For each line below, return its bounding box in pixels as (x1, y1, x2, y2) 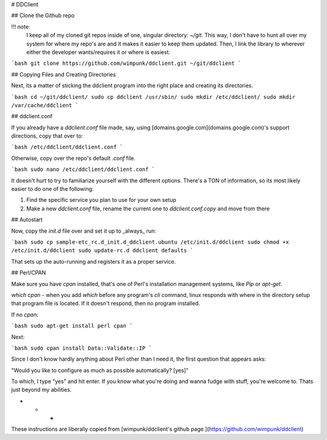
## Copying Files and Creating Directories (11, 70, 116, 78)
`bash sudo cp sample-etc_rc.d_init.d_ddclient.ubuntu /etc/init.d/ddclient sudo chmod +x (11, 238, 289, 245)
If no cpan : (11, 311, 39, 318)
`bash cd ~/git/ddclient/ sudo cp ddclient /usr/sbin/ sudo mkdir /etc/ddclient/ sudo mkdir (11, 93, 296, 100)
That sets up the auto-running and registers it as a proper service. (11, 258, 176, 265)
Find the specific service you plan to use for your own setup (26, 196, 177, 204)
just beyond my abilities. (11, 386, 72, 393)
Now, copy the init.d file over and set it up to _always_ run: (11, 227, 157, 235)
